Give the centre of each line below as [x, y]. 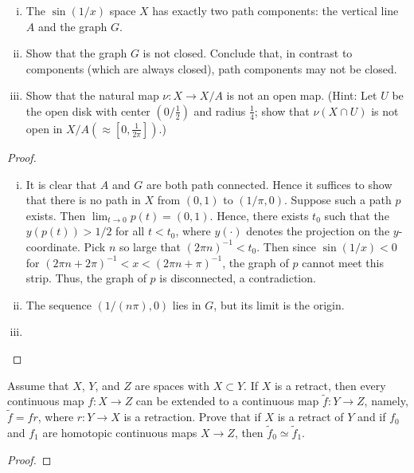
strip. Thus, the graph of [86, 278]
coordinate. [53, 246]
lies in [187, 304]
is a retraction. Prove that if [192, 417]
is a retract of [310, 417]
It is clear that [61, 184]
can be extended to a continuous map [227, 401]
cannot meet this [343, 262]
